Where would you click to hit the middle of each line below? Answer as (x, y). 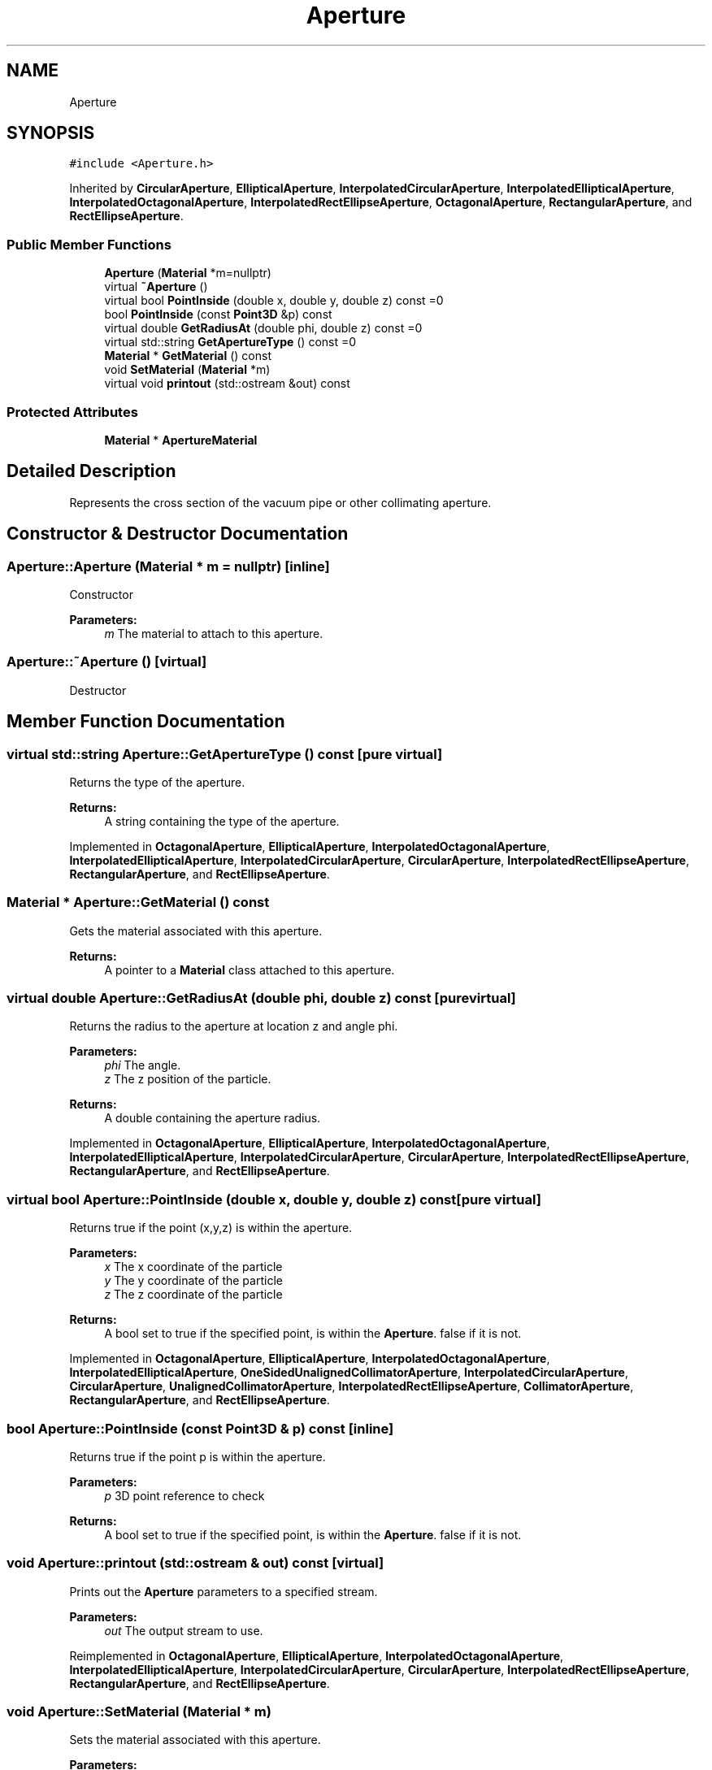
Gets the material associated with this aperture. (196, 931)
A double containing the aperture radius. (213, 1118)
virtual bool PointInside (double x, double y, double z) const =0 (274, 301)
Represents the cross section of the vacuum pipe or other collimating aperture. (280, 502)
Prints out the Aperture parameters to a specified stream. (224, 1591)
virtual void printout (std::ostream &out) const (227, 384)
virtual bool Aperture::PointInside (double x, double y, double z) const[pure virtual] (274, 1199)
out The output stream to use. (184, 1630)
